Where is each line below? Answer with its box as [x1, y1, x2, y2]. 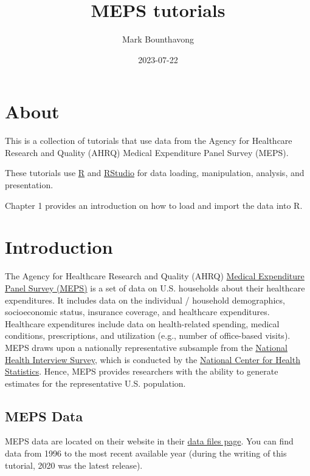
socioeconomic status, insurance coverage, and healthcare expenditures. [5, 305, 270, 318]
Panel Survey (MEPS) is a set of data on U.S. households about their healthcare [5, 281, 305, 294]
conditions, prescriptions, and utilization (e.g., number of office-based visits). [5, 329, 291, 342]
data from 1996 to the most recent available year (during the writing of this [5, 447, 287, 460]
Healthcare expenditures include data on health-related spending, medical [5, 317, 280, 330]
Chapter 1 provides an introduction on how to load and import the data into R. [5, 199, 303, 211]
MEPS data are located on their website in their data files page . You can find [5, 435, 294, 447]
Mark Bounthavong [122, 33, 195, 46]
